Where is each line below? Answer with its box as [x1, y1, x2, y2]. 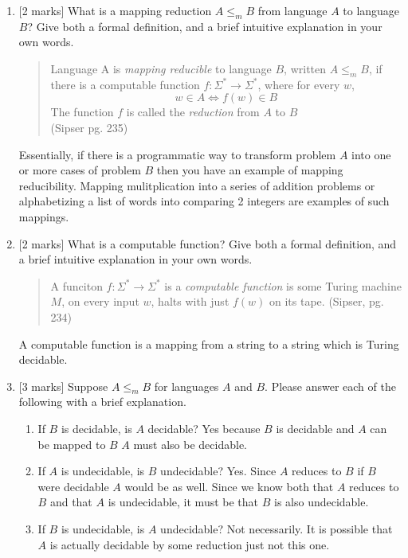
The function [50, 103, 114, 120]
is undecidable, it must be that [108, 494, 259, 510]
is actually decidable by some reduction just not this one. [49, 536, 330, 552]
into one [351, 146, 391, 162]
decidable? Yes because [147, 420, 261, 437]
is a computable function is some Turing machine [164, 277, 402, 294]
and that [49, 494, 92, 510]
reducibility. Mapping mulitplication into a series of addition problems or [18, 177, 375, 193]
